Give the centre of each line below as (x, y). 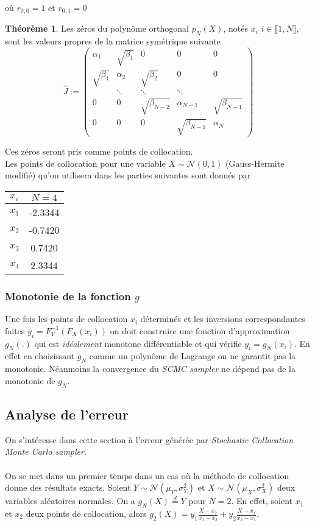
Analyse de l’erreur (67, 414)
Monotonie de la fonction (68, 296)
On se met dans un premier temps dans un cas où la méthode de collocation (147, 475)
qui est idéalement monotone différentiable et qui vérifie (138, 343)
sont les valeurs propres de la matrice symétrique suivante (113, 41)
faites (15, 330)
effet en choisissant (40, 356)
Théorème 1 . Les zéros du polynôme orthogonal (97, 28)
